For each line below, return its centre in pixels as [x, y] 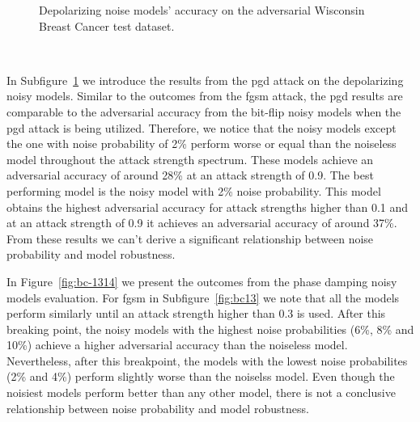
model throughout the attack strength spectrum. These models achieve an [190, 159]
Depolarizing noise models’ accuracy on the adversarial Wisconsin [202, 10]
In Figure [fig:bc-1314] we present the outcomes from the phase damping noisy [202, 281]
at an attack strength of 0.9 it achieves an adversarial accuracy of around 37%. [202, 223]
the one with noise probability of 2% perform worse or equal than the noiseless [202, 143]
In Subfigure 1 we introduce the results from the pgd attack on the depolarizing [205, 80]
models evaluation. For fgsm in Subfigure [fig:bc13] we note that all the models [203, 297]
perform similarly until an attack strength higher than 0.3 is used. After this [196, 313]
